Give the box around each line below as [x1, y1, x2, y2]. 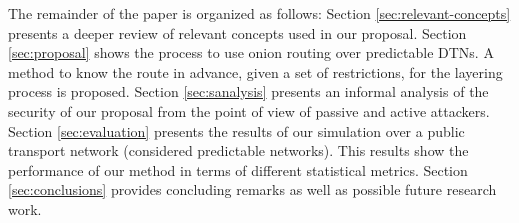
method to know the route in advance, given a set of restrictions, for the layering [8, 61, 503, 82]
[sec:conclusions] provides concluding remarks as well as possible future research [8, 179, 497, 200]
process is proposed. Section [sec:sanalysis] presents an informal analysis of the [8, 81, 489, 102]
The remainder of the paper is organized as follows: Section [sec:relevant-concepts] [8, 3, 511, 23]
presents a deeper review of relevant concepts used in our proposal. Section [8, 22, 467, 43]
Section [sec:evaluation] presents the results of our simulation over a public [8, 120, 465, 141]
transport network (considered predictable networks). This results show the [8, 140, 469, 161]
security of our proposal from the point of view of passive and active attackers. [8, 100, 490, 121]
